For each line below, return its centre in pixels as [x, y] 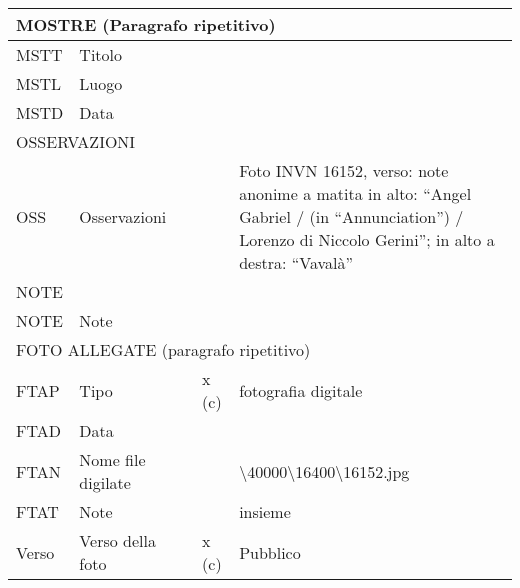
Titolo [101, 54]
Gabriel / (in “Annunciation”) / [351, 216]
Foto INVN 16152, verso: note [344, 170]
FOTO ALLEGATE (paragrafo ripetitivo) [163, 349]
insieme [265, 511]
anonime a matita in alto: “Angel [355, 193]
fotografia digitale [301, 390]
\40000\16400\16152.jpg [324, 471]
